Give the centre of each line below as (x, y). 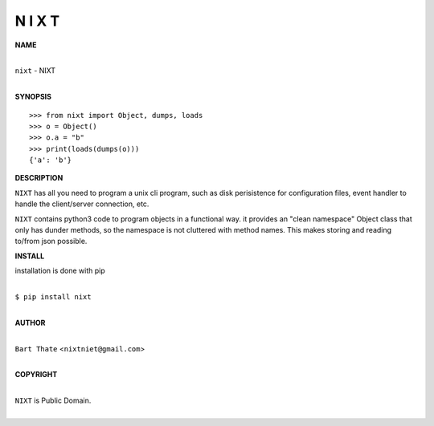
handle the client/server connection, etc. (82, 204)
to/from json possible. (51, 241)
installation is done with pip (60, 271)
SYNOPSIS (33, 97)
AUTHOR (30, 323)
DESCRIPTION (39, 178)
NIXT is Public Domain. (53, 400)
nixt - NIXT (35, 71)
